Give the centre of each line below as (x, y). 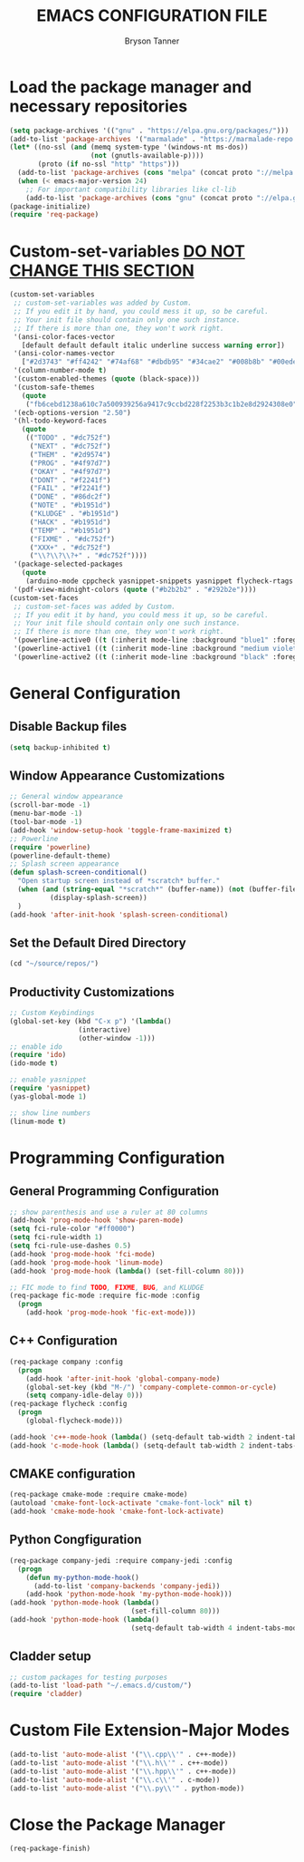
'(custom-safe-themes (54, 387)
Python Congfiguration (76, 1540)
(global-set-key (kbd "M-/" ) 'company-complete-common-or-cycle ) (152, 1387)
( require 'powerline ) (50, 847)
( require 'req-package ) (54, 215)
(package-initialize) (50, 206)
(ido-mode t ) (34, 1063)
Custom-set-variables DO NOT (128, 251)
